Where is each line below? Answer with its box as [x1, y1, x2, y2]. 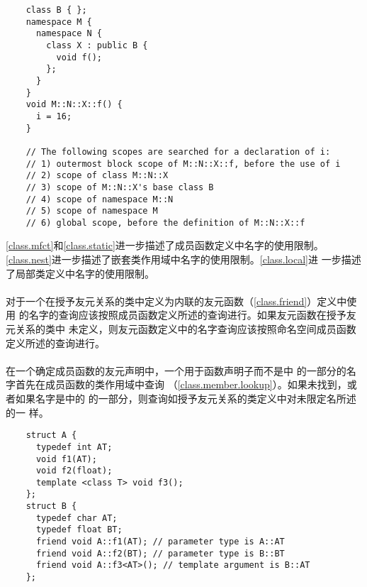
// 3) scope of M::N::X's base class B [26, 182, 214, 192]
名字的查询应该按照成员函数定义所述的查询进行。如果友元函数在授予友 [28, 307, 356, 322]
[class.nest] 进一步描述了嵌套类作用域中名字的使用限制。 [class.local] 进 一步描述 [6, 252, 361, 267]
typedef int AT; [35, 441, 113, 452]
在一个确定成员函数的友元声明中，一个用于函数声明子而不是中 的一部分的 [6, 363, 346, 378]
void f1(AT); [35, 454, 97, 464]
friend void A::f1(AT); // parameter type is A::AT [35, 537, 285, 547]
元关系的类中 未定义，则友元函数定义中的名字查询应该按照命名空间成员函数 [6, 322, 356, 336]
